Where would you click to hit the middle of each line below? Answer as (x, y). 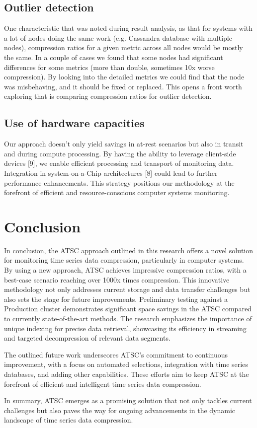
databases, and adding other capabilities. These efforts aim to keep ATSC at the (127, 374)
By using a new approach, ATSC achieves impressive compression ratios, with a (125, 270)
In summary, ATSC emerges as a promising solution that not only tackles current (128, 400)
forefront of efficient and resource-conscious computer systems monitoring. (117, 192)
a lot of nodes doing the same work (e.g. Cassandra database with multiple (118, 37)
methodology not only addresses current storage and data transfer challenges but (127, 289)
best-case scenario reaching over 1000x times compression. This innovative (117, 279)
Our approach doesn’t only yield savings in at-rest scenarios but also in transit (124, 144)
